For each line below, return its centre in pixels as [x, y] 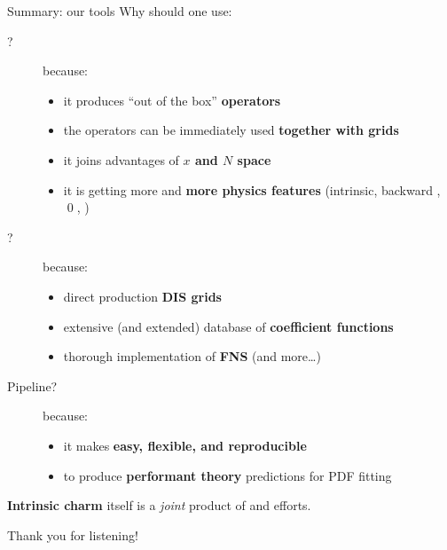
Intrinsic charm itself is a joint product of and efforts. [159, 505]
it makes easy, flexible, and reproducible [185, 445]
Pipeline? [32, 385]
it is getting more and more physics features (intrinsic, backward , [252, 189]
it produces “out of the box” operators [172, 100]
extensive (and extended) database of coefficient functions [228, 326]
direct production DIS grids [142, 296]
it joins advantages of [121, 159]
